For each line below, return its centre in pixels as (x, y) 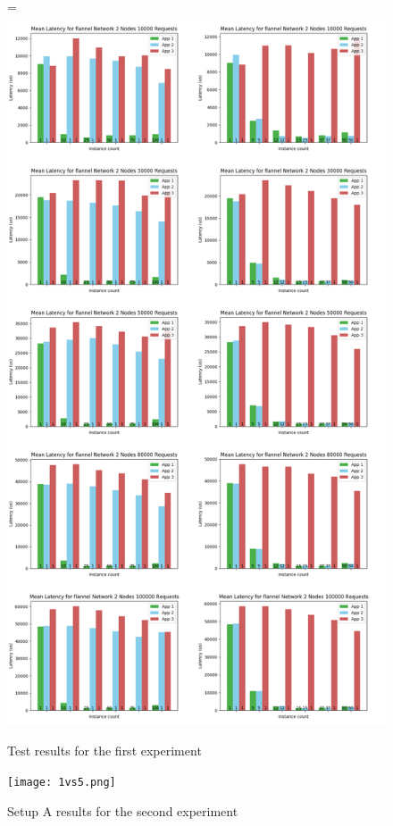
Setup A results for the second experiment (123, 810)
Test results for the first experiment (105, 751)
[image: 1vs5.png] (62, 782)
